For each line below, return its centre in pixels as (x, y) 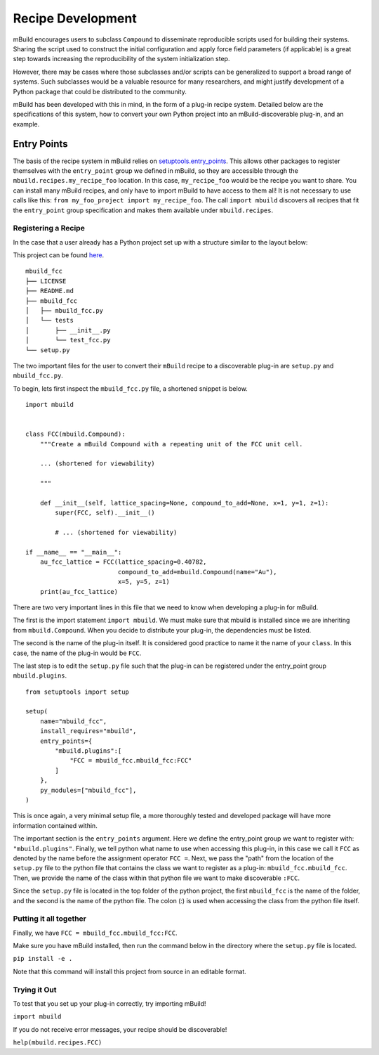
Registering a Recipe (49, 228)
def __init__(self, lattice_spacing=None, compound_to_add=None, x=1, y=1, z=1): (184, 503)
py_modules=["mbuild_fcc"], (88, 790)
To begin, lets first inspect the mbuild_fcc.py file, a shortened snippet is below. (131, 388)
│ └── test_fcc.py (68, 340)
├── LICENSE (46, 281)
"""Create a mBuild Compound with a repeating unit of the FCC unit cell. (171, 444)
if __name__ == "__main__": (74, 552)
